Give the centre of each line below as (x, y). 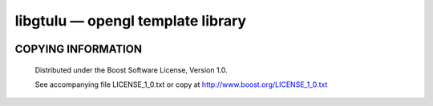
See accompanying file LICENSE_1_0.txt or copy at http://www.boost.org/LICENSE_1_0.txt (181, 84)
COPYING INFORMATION (78, 49)
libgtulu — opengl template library (131, 21)
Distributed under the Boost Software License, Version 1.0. (131, 70)
